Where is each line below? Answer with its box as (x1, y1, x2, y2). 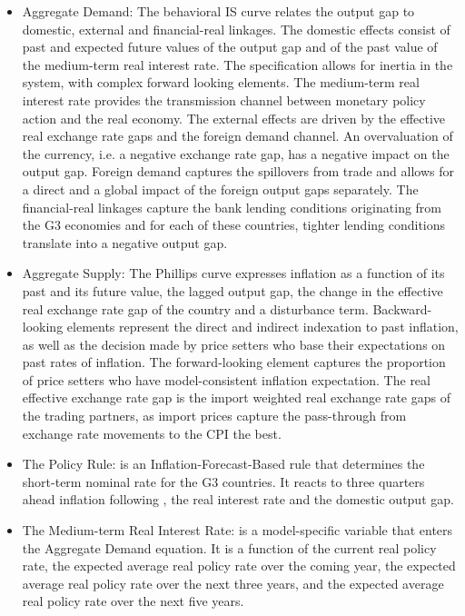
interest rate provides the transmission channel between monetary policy (22, 90, 426, 109)
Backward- (372, 299, 432, 318)
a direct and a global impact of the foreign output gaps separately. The (22, 179, 419, 198)
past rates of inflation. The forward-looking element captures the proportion (22, 353, 446, 372)
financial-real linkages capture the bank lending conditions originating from (22, 197, 442, 216)
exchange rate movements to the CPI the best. (22, 423, 282, 442)
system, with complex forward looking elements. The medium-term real (22, 73, 420, 92)
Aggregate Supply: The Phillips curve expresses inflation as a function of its (22, 263, 445, 283)
